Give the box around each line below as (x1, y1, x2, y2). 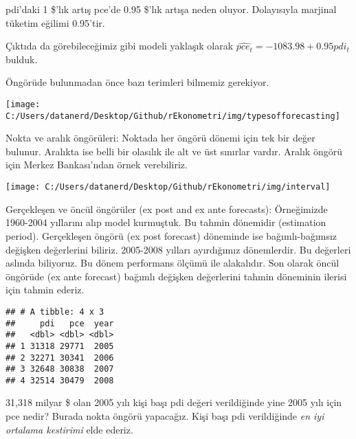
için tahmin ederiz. (5, 282, 85, 297)
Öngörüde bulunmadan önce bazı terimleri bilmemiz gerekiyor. (5, 75, 269, 89)
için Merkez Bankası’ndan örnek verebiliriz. (5, 157, 188, 172)
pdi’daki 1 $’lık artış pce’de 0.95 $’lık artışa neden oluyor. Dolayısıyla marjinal (5, 2, 337, 16)
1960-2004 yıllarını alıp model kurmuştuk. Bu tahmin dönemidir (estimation (5, 215, 326, 229)
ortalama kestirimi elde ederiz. (5, 422, 133, 436)
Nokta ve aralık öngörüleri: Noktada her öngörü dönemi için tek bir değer (5, 131, 315, 145)
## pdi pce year (5, 318, 114, 328)
